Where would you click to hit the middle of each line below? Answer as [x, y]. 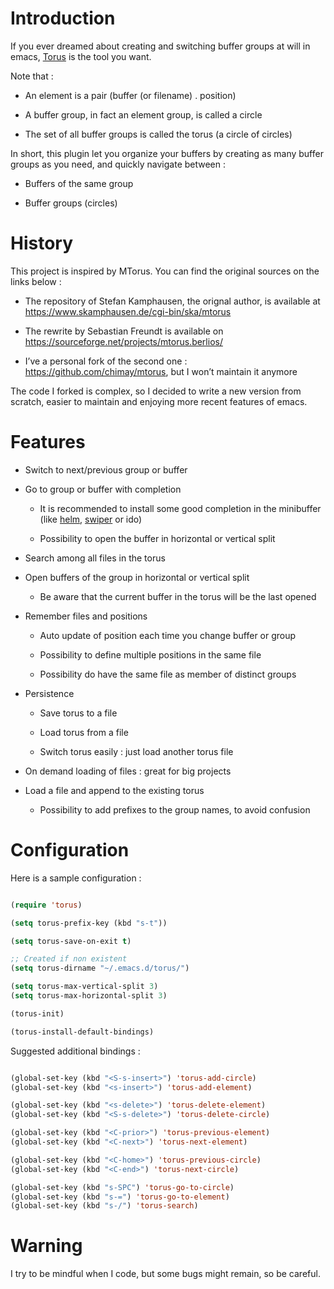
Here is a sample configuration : [76, 878]
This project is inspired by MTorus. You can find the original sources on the [165, 271]
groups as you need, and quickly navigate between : [118, 164]
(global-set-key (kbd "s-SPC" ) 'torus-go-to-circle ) [122, 1187]
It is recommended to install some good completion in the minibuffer [180, 508]
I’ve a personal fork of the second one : [106, 361]
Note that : [32, 76]
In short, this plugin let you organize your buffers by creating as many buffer [167, 153]
